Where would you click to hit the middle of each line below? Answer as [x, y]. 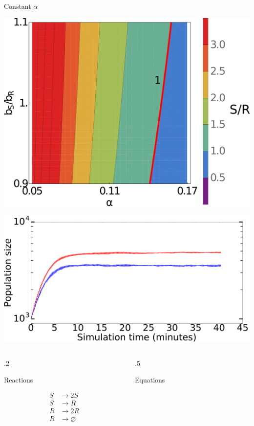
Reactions [19, 379]
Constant [18, 6]
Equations [150, 379]
